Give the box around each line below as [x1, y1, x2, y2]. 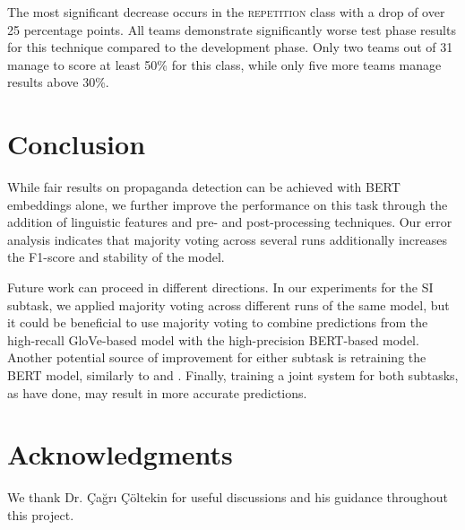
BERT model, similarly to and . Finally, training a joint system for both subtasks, [7, 366, 459, 385]
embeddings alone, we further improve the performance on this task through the [7, 195, 448, 213]
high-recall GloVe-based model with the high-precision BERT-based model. [7, 330, 419, 349]
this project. [7, 505, 74, 524]
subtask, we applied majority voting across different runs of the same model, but [7, 295, 450, 314]
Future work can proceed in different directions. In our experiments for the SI [7, 278, 434, 297]
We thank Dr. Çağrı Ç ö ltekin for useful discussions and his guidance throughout [7, 488, 449, 507]
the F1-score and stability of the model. [7, 248, 225, 266]
